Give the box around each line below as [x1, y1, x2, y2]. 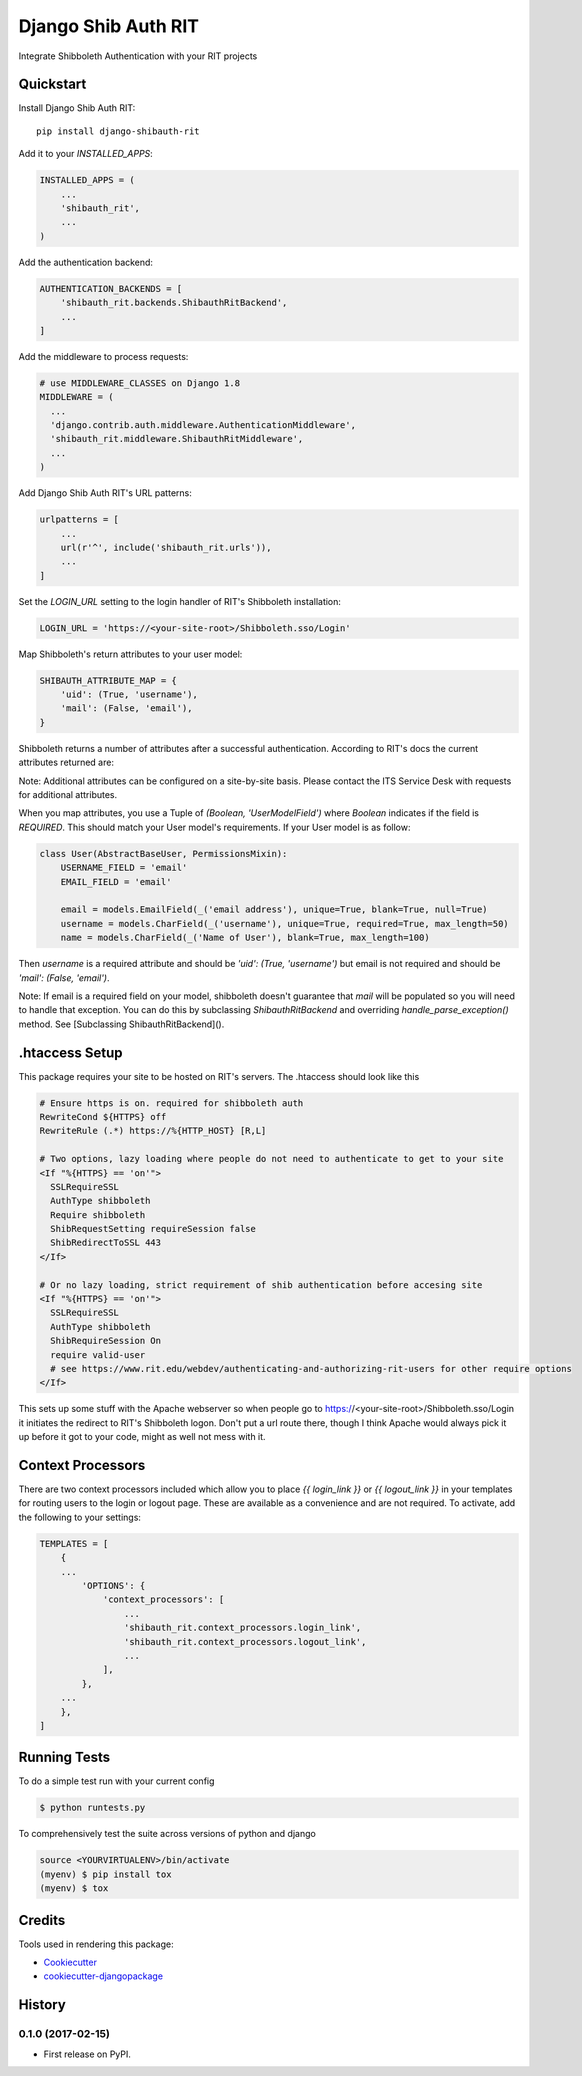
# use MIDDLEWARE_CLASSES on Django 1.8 [39, 377, 240, 389]
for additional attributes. [18, 789, 118, 801]
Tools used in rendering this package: [18, 1938, 174, 1950]
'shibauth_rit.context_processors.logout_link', [123, 1636, 367, 1647]
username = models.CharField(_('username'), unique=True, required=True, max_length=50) [60, 918, 509, 929]
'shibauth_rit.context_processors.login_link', [123, 1622, 362, 1634]
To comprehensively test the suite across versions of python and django [18, 1828, 317, 1840]
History [18, 1996, 67, 2014]
